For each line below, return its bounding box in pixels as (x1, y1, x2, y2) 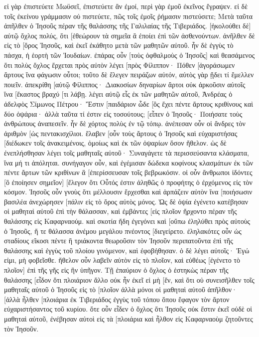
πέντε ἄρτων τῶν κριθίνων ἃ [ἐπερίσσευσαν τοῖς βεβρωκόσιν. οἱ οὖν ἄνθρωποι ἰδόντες (4, 167, 253, 177)
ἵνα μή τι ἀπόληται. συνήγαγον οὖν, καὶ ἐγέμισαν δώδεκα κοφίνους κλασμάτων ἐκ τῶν (4, 157, 254, 168)
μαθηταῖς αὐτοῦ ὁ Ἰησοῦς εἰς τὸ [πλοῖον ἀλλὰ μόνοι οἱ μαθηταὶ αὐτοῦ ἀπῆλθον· (4, 284, 237, 295)
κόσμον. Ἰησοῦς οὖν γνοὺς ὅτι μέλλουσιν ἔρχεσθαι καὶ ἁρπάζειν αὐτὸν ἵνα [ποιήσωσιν (4, 186, 253, 197)
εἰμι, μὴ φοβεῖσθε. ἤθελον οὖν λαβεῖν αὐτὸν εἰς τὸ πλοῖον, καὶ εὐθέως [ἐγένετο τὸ (4, 255, 240, 265)
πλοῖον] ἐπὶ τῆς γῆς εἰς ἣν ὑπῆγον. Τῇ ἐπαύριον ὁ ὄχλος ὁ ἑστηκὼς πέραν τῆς (4, 265, 229, 275)
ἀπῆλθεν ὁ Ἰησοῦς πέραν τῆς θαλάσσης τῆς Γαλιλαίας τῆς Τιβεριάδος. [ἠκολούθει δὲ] (4, 20, 251, 31)
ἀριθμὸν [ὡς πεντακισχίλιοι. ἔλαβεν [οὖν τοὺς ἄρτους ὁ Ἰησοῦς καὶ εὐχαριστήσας (4, 128, 238, 138)
